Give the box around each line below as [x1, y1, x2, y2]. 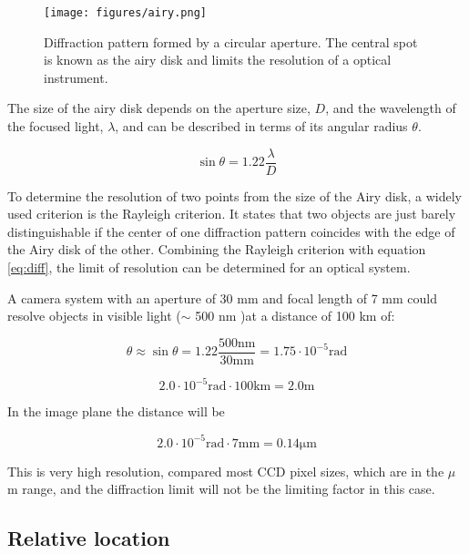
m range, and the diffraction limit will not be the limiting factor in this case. [7, 479, 435, 498]
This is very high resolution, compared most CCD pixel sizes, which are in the [7, 461, 444, 480]
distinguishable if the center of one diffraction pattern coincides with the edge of [7, 221, 455, 241]
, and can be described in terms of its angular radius [115, 117, 408, 136]
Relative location [7, 524, 170, 552]
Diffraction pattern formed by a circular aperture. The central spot [44, 32, 418, 51]
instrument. [44, 67, 108, 87]
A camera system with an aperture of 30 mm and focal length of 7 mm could [7, 288, 437, 307]
